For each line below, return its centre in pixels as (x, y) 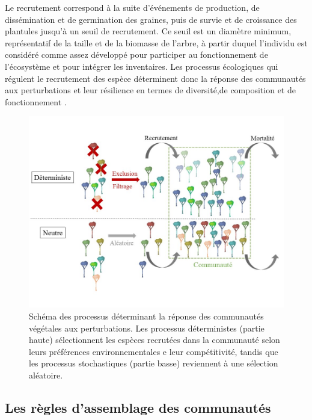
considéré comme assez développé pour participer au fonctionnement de (136, 54)
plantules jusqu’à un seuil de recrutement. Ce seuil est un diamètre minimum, (148, 31)
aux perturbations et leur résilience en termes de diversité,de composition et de (150, 90)
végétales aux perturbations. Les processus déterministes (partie (147, 328)
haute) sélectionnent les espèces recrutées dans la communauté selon (154, 340)
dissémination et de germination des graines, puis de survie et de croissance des (151, 19)
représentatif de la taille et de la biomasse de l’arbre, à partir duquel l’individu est (156, 42)
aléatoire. (46, 375)
